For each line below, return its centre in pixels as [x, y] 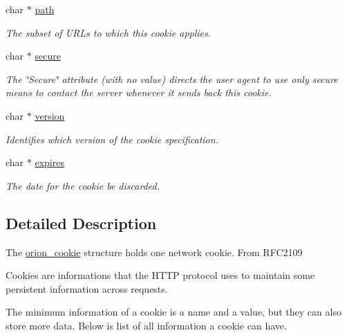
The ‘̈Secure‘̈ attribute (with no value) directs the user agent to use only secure [172, 79]
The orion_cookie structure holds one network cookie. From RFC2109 [154, 252]
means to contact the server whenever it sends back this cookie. [139, 92]
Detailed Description [81, 223]
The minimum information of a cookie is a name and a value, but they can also [173, 312]
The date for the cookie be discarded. [83, 185]
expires [49, 162]
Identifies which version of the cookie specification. [112, 139]
